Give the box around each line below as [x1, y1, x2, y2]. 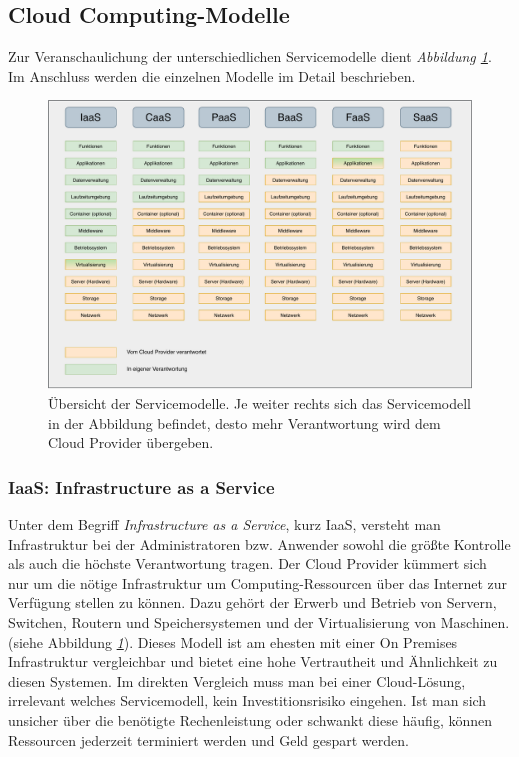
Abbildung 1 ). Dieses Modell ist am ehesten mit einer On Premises [47, 631, 458, 652]
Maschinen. [440, 611, 510, 632]
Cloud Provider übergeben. [48, 432, 214, 453]
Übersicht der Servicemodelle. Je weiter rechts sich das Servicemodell [48, 393, 472, 413]
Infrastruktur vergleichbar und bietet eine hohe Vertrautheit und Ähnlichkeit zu [8, 651, 498, 672]
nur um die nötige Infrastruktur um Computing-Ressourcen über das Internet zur [8, 572, 508, 593]
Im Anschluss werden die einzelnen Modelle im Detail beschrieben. [8, 65, 416, 86]
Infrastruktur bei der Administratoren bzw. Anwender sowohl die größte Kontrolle [8, 533, 511, 554]
